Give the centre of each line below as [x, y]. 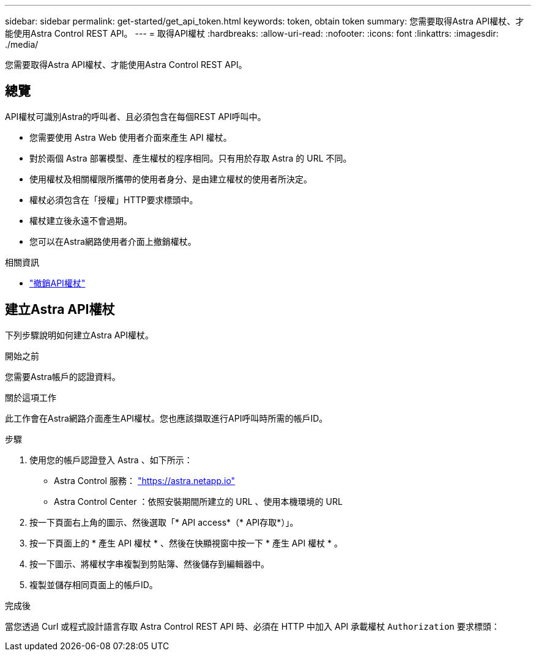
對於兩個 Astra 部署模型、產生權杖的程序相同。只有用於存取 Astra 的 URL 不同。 [191, 158]
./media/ [22, 44]
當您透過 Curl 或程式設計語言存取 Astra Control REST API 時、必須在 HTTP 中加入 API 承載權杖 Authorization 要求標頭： [252, 626]
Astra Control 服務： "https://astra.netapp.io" [145, 480]
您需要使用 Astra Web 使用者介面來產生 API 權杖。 [131, 137]
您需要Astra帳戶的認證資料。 [63, 376]
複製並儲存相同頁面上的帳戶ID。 [94, 584]
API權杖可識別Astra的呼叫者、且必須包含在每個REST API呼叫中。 [136, 116]
